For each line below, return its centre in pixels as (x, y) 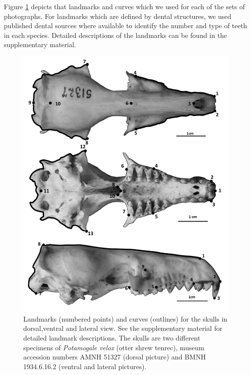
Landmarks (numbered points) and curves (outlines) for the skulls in (125, 318)
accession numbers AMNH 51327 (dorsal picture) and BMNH (115, 357)
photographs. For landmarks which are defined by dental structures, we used (118, 16)
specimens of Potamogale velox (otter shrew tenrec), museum (114, 347)
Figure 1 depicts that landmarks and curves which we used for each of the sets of (125, 6)
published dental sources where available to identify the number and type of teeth (125, 26)
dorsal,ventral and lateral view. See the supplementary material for (123, 328)
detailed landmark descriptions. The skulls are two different (112, 338)
